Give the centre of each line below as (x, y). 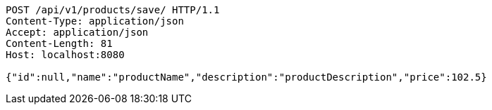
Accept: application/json (77, 32)
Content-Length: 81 (59, 43)
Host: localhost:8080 (65, 55)
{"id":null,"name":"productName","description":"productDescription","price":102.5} (246, 77)
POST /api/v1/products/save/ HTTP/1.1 (113, 10)
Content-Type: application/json (95, 21)
